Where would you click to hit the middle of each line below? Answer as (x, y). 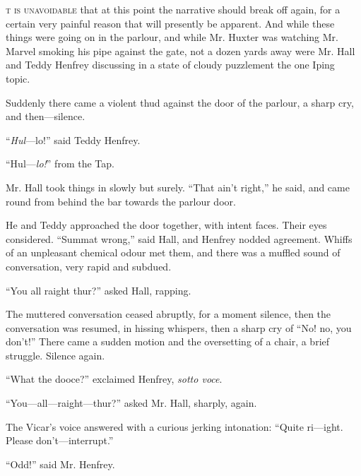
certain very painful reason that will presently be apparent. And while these (170, 23)
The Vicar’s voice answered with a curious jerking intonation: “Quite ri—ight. (174, 426)
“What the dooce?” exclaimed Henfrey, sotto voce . (114, 379)
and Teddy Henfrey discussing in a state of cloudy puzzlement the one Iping (170, 65)
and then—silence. (46, 116)
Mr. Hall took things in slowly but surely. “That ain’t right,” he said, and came (178, 187)
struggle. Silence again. (55, 355)
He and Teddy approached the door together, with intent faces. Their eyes (166, 225)
